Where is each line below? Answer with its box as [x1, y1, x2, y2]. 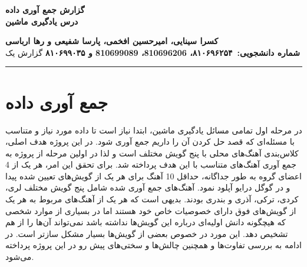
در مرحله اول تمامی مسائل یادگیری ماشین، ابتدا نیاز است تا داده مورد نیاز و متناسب [5, 124, 302, 136]
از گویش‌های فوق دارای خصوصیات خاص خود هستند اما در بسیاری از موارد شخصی [5, 204, 296, 216]
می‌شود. [5, 251, 34, 263]
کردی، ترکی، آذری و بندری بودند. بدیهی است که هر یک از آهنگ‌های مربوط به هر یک [5, 193, 299, 205]
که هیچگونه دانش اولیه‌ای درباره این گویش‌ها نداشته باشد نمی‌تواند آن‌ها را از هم [5, 216, 286, 228]
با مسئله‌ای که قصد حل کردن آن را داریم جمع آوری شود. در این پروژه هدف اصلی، [5, 135, 295, 148]
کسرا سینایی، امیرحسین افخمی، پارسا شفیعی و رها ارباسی [5, 35, 219, 47]
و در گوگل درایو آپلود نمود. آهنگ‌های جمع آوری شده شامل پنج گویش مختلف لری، [5, 181, 291, 193]
